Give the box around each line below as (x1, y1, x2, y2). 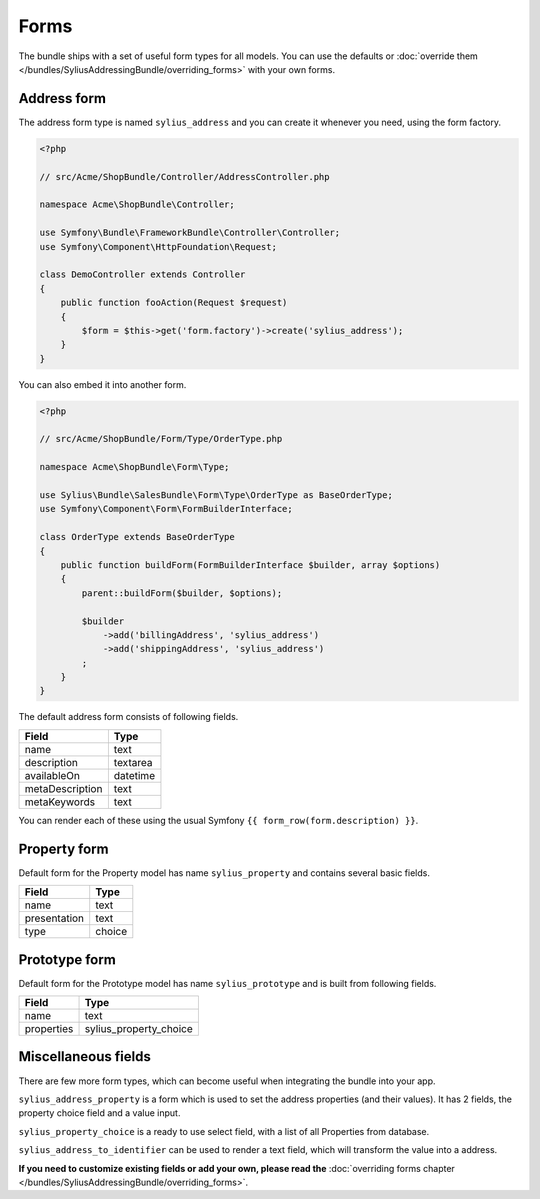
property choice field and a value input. (18, 1107, 181, 1119)
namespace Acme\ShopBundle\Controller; (39, 199, 235, 210)
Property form (18, 840, 109, 857)
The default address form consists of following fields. (18, 711, 239, 723)
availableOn (24, 768, 80, 782)
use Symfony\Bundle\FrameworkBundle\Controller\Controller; (39, 227, 341, 239)
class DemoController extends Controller (39, 269, 246, 280)
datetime (113, 768, 155, 782)
